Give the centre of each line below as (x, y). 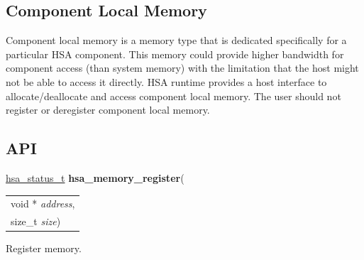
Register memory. (44, 248)
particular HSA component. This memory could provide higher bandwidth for (175, 54)
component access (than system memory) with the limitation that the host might (182, 68)
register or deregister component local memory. (108, 110)
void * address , (43, 204)
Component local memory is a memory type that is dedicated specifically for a (176, 40)
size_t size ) (36, 221)
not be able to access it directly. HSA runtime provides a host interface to (166, 81)
